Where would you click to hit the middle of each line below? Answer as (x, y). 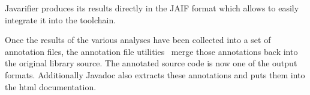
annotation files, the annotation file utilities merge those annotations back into (151, 51)
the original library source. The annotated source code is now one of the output (151, 63)
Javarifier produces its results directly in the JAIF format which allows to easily (152, 8)
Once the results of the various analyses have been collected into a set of (138, 40)
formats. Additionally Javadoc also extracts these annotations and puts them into (155, 74)
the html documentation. (51, 86)
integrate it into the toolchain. (61, 19)
